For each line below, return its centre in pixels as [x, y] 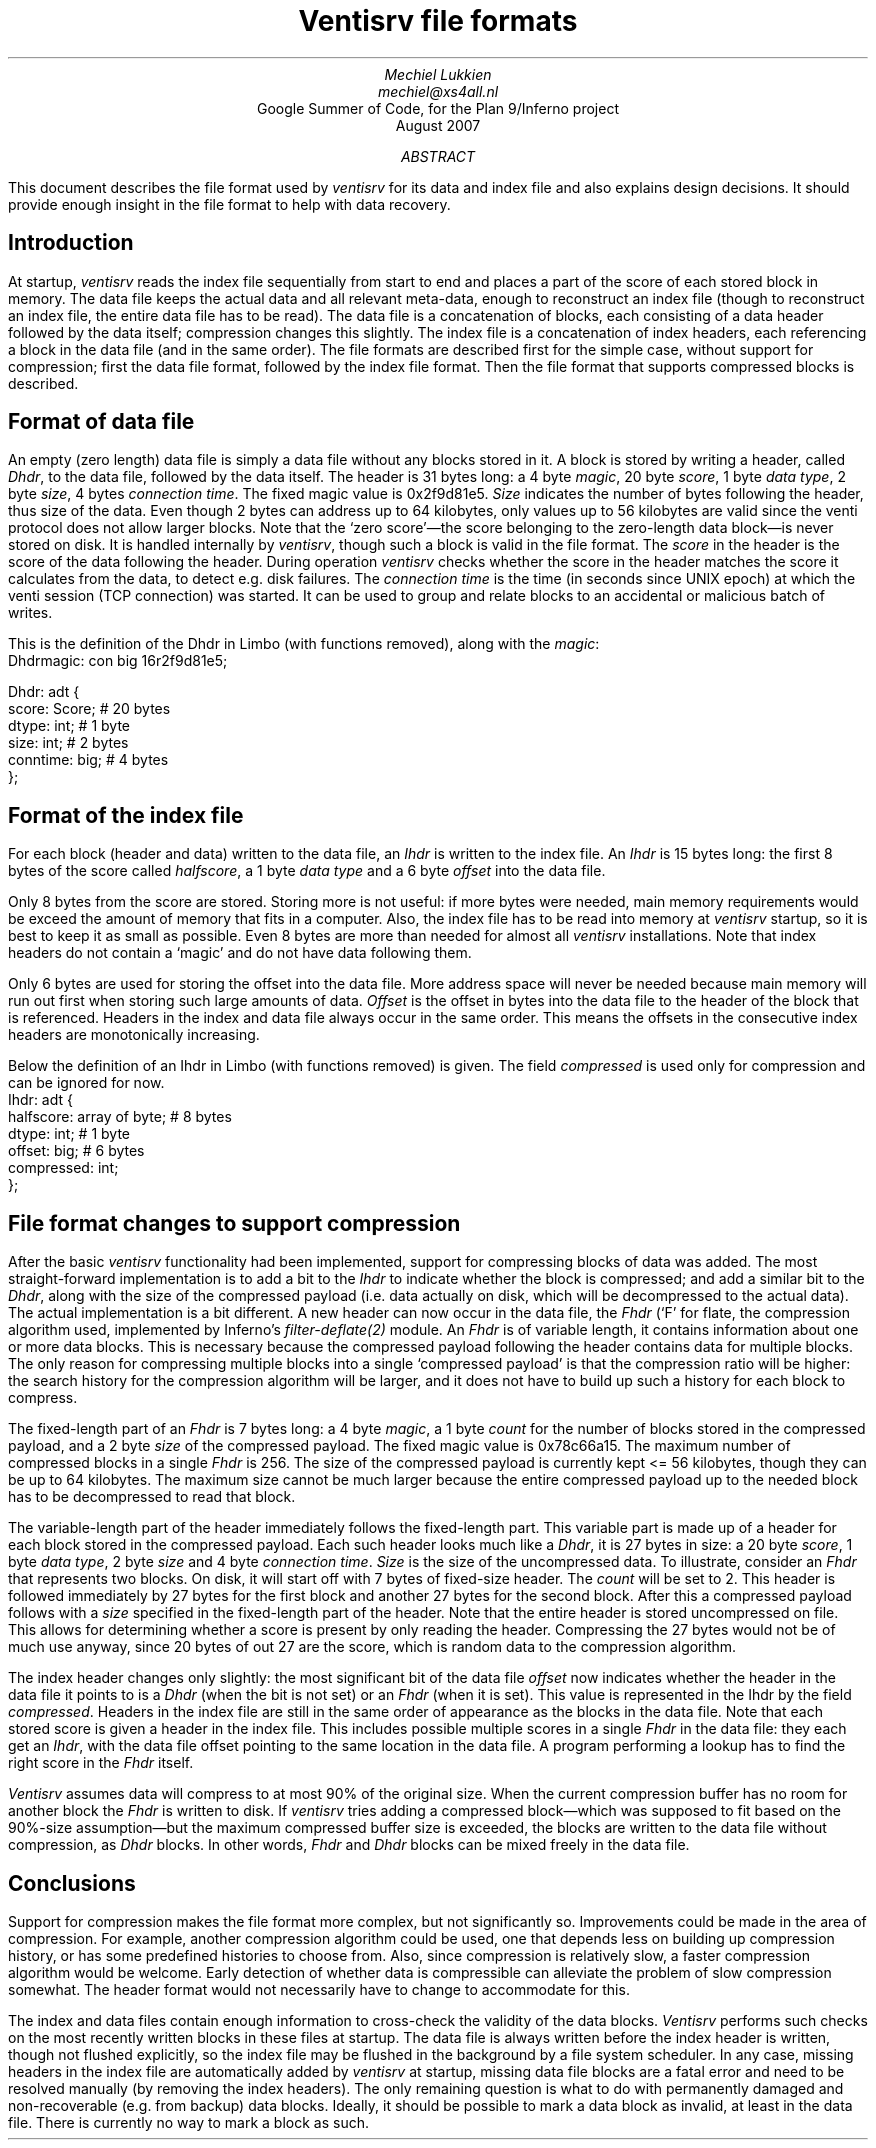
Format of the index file [126, 815]
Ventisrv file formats [438, 21]
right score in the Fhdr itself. [101, 1763]
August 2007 [438, 125]
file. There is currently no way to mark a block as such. [188, 2122]
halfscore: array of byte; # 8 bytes [120, 1117]
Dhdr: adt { [44, 692]
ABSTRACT [438, 156]
